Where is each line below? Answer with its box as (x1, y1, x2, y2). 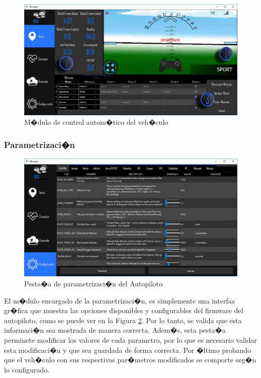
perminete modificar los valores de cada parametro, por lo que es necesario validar (4, 335, 257, 345)
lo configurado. (4, 364, 50, 374)
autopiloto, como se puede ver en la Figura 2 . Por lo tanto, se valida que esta (4, 315, 242, 325)
